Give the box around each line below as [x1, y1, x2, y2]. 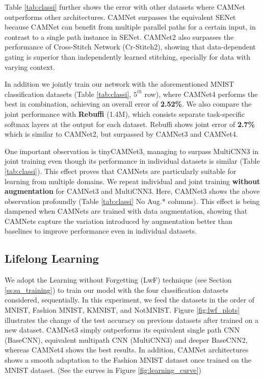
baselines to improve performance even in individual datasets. [5, 225, 197, 236]
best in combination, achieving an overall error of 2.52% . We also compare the [5, 98, 252, 109]
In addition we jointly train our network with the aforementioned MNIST [5, 79, 234, 89]
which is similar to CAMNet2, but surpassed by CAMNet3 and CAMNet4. [5, 129, 238, 139]
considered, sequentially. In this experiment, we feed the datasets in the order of [5, 294, 255, 305]
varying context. [5, 61, 55, 72]
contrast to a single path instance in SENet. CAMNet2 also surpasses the [5, 31, 234, 42]
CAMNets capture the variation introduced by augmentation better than [5, 215, 232, 226]
